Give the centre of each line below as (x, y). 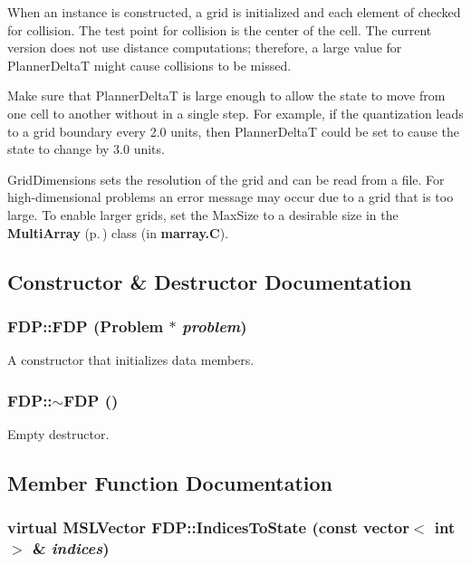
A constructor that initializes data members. (131, 360)
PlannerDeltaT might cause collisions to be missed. (149, 65)
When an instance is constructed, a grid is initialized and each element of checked (234, 12)
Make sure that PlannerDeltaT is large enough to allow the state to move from (226, 96)
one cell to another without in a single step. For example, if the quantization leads (235, 113)
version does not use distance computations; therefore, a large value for (205, 48)
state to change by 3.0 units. (86, 149)
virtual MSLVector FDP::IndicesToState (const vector (208, 527)
